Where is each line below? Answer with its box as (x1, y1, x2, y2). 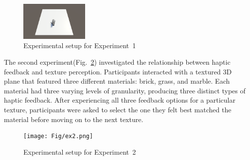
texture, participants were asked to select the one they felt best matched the (4, 104, 232, 114)
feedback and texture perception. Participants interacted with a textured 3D (4, 66, 232, 76)
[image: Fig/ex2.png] (23, 133, 93, 140)
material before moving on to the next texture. (4, 114, 143, 124)
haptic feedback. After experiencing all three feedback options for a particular (4, 95, 235, 105)
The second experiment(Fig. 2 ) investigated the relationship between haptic (4, 56, 231, 67)
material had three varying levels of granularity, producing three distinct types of (4, 85, 246, 95)
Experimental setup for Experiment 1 (23, 40, 136, 51)
